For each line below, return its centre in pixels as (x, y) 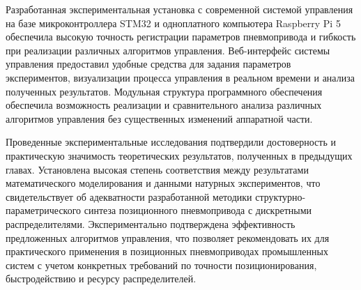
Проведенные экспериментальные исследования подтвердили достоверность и (171, 142)
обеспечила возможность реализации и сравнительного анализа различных (164, 105)
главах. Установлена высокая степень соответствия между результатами (157, 169)
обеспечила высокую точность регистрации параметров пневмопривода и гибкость (181, 37)
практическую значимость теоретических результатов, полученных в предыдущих (179, 155)
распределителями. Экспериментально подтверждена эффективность (151, 223)
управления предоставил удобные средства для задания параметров (148, 64)
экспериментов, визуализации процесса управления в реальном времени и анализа (180, 77)
